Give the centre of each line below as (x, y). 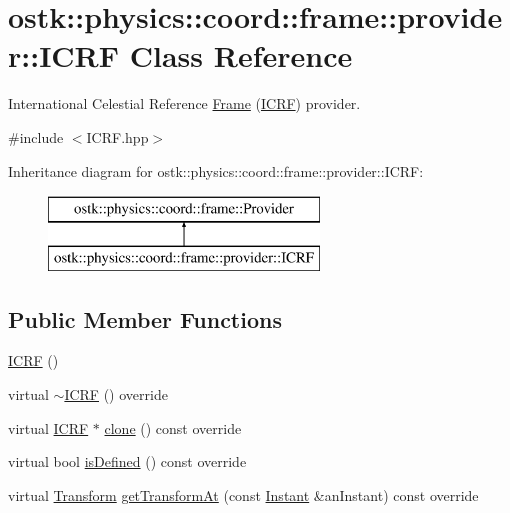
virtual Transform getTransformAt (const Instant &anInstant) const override (243, 494)
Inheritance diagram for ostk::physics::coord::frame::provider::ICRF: (216, 170)
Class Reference (241, 55)
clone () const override (173, 427)
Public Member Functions (145, 318)
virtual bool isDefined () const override (127, 461)
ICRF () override (116, 394)
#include (36, 136)
